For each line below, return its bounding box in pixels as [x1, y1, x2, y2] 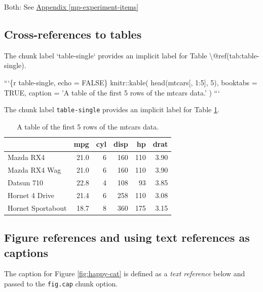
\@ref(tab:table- [209, 50, 259, 60]
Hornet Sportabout [8, 202, 67, 213]
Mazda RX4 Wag [8, 165, 61, 175]
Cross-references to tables [4, 26, 142, 42]
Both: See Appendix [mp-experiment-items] [4, 2, 139, 12]
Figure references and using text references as [4, 230, 250, 245]
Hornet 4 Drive [8, 189, 55, 200]
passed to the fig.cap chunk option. [4, 278, 118, 288]
